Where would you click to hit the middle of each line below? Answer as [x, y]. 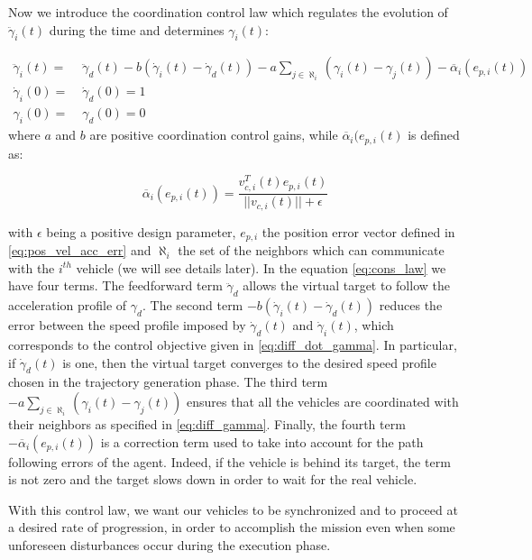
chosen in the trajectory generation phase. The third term [168, 382]
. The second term [193, 305]
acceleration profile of [68, 305]
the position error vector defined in [358, 231]
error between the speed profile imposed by [127, 325]
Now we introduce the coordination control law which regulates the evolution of [228, 12]
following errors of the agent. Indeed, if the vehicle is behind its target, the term [229, 461]
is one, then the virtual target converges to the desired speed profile [249, 362]
